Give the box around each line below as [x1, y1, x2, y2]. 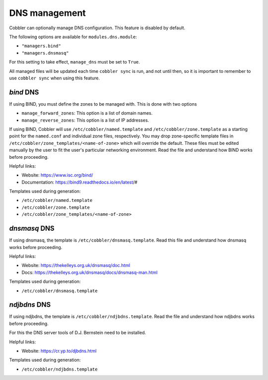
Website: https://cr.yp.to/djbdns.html [21, 348, 97, 354]
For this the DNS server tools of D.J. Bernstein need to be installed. [9, 330, 146, 336]
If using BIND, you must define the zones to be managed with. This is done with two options [9, 101, 197, 107]
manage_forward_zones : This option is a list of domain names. [21, 110, 153, 116]
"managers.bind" [21, 43, 62, 49]
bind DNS [9, 88, 39, 96]
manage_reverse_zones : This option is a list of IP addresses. [21, 117, 149, 123]
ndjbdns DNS [9, 301, 51, 309]
